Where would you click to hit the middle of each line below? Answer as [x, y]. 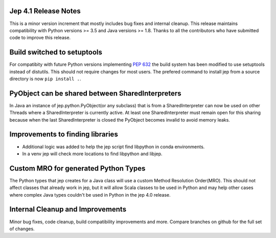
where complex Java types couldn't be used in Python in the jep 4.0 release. [90, 195]
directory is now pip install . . [45, 79]
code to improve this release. [40, 38]
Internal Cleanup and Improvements [68, 209]
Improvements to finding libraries [64, 135]
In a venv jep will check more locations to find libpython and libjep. [93, 154]
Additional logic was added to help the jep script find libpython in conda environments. [113, 147]
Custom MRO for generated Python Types [77, 168]
